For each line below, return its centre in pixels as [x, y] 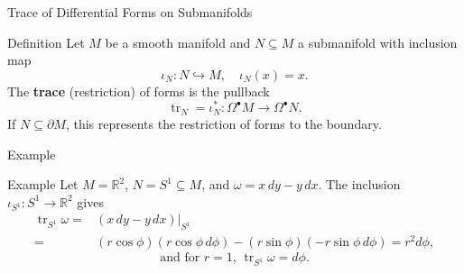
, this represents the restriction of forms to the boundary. [223, 123]
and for [180, 258]
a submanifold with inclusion [378, 42]
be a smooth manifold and [178, 42]
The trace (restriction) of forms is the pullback [139, 91]
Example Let [43, 184]
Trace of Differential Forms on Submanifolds [130, 12]
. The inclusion [359, 184]
